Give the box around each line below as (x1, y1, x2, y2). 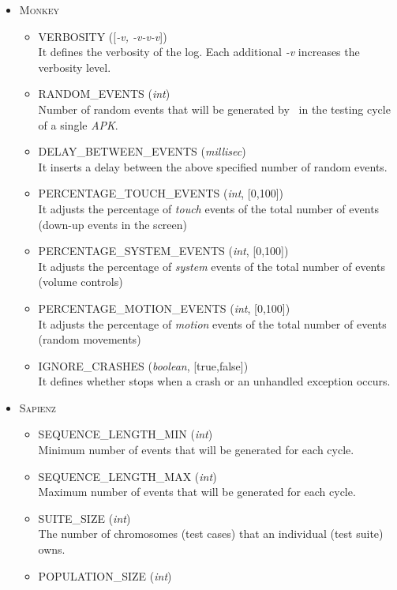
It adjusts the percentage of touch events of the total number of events (38, 200, 380, 216)
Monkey (19, 2, 60, 17)
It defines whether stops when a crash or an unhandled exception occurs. (38, 373, 391, 389)
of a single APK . (38, 116, 118, 133)
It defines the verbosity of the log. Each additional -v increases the (38, 43, 360, 60)
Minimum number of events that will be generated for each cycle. (38, 442, 354, 458)
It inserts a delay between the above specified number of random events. (38, 158, 388, 175)
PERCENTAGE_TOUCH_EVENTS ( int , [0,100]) (38, 185, 283, 201)
